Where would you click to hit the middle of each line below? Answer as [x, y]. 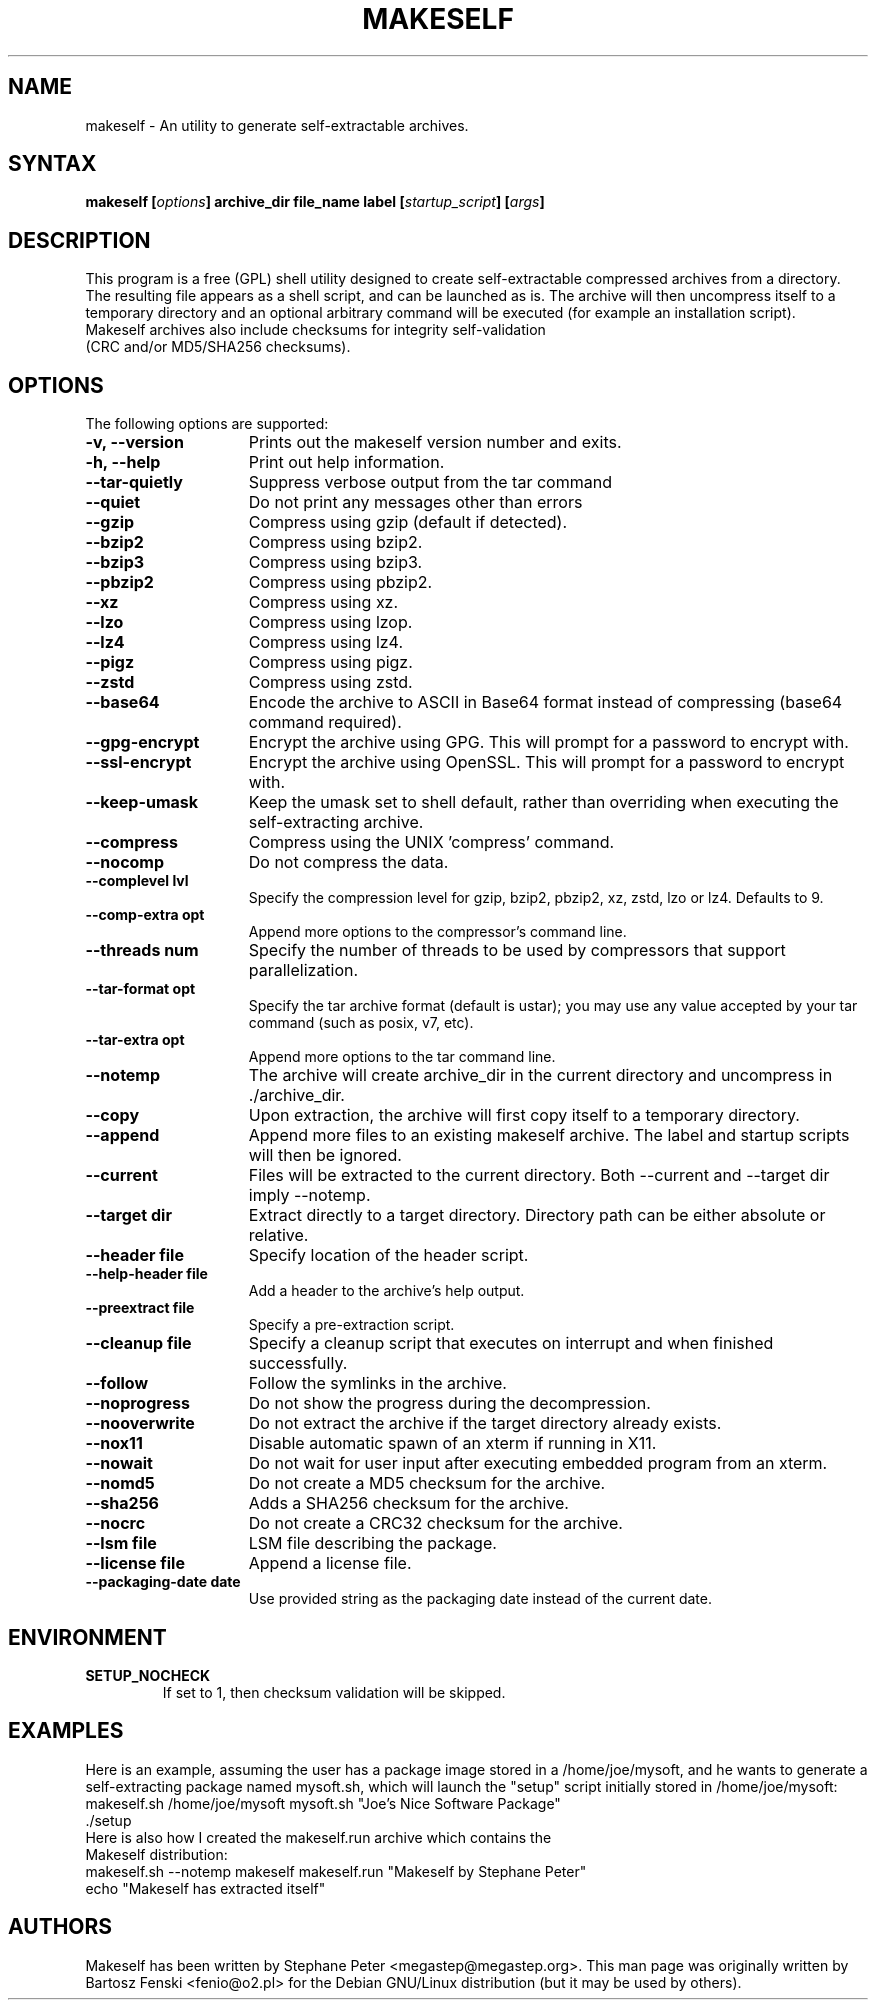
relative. [278, 1235]
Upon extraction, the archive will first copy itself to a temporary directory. [524, 1115]
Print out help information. [346, 462]
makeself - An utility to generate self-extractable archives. [277, 125]
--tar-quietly [134, 482]
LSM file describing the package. [372, 1543]
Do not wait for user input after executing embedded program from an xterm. [538, 1463]
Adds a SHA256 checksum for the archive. [408, 1503]
